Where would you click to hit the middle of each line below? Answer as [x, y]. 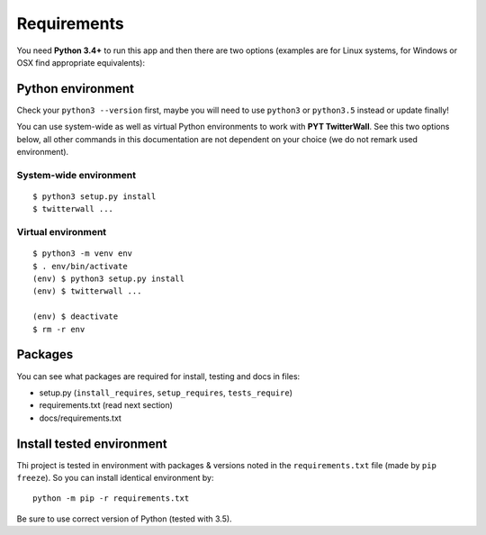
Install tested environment [92, 444]
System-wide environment [76, 175]
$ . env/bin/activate [80, 266]
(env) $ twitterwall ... [87, 291]
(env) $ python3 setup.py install [108, 279]
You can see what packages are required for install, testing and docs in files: [158, 376]
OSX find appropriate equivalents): [81, 62]
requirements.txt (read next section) [106, 405]
